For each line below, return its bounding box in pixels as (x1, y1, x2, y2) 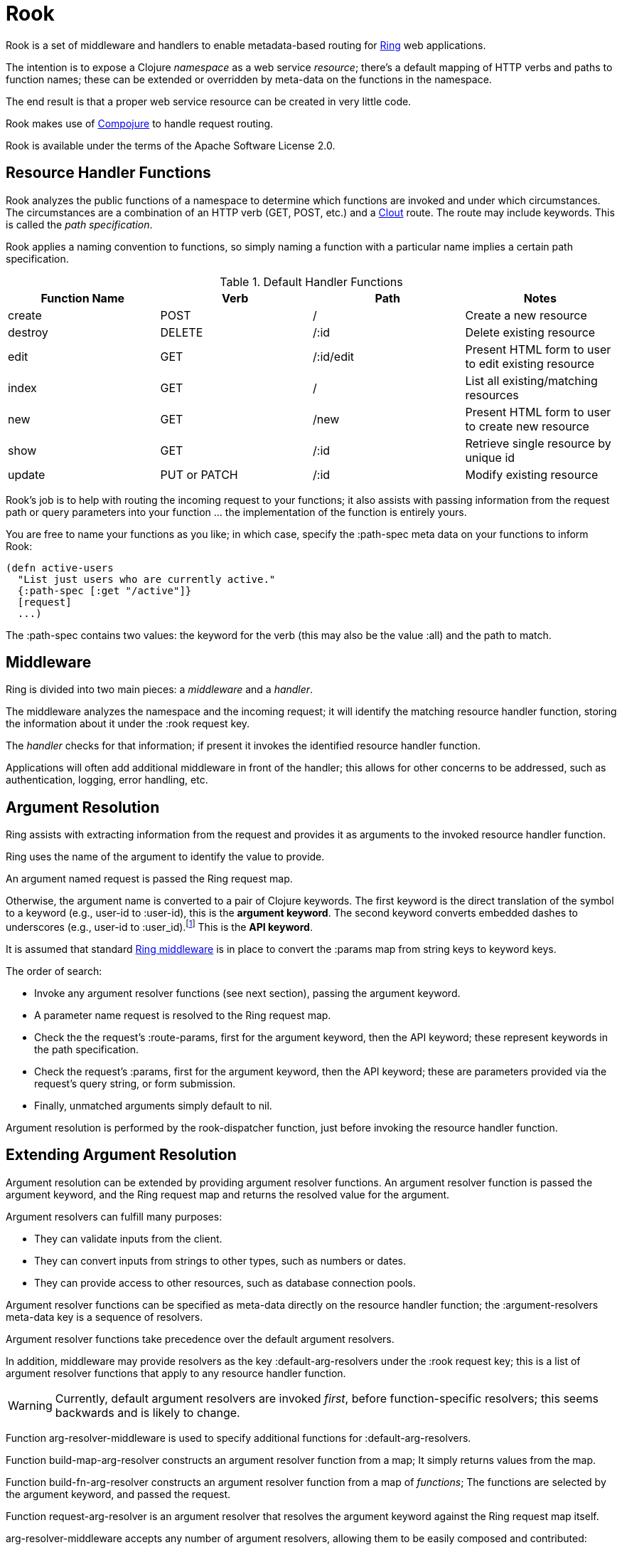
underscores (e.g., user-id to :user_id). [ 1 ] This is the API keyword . (6, 919, 313, 933)
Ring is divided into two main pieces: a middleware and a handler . (6, 683, 313, 696)
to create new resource (465, 418, 589, 433)
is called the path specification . (6, 218, 153, 231)
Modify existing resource (465, 467, 599, 482)
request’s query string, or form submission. (34, 1077, 236, 1090)
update (8, 467, 45, 482)
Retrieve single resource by (465, 436, 611, 450)
